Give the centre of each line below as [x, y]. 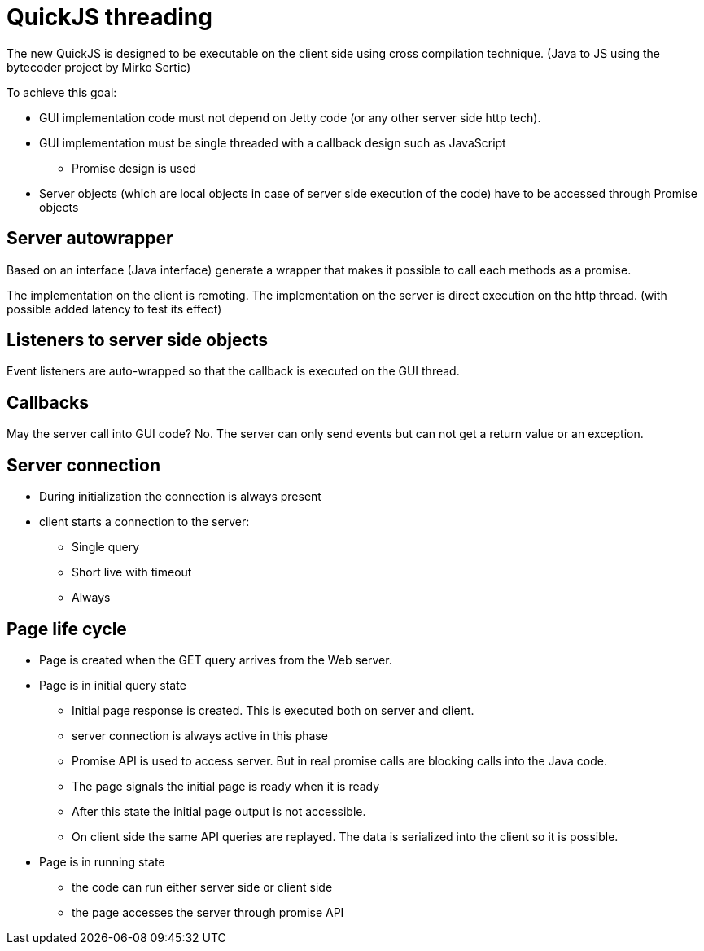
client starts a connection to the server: [144, 522]
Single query [106, 547]
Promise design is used [134, 168]
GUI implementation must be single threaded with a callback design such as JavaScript [273, 142]
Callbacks [48, 402]
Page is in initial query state [113, 685]
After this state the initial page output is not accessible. [219, 811]
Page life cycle [67, 629]
